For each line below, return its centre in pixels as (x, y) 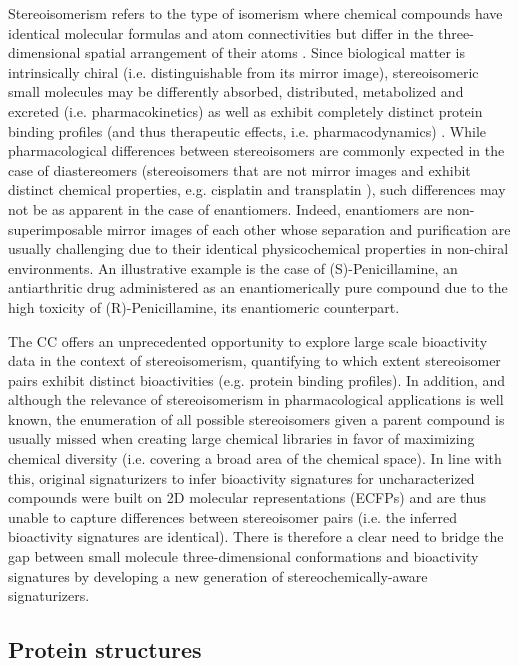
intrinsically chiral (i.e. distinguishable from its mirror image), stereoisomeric (243, 71)
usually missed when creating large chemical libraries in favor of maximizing (241, 438)
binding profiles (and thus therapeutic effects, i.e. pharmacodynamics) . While (247, 130)
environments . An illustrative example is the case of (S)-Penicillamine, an (233, 267)
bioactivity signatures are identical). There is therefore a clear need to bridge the (256, 536)
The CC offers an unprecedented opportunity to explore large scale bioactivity (248, 340)
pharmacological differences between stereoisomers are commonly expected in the (256, 150)
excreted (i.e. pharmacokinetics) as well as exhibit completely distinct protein (245, 110)
